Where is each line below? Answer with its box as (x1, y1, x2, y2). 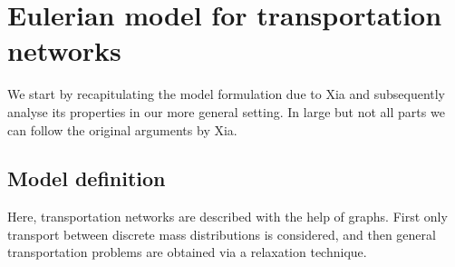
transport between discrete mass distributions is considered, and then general (7, 224, 436, 243)
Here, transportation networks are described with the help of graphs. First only (7, 207, 448, 226)
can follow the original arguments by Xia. (7, 120, 237, 139)
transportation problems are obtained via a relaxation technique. (7, 242, 367, 262)
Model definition (7, 164, 166, 193)
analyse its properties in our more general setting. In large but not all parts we (7, 102, 445, 121)
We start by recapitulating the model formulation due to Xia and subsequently (7, 84, 446, 104)
